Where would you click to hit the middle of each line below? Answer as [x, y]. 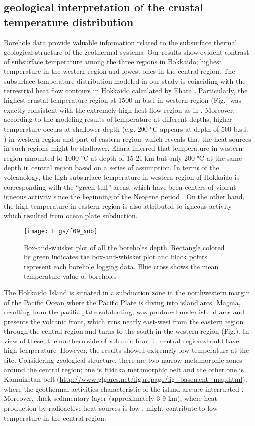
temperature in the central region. [55, 417]
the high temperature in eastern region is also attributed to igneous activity [118, 206]
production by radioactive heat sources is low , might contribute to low [111, 408]
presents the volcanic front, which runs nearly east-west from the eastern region [124, 321]
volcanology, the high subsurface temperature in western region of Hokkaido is [122, 177]
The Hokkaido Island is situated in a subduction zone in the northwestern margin [127, 292]
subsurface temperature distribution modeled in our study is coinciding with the [125, 80]
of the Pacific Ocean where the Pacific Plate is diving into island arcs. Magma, [122, 302]
